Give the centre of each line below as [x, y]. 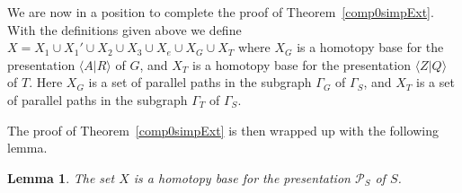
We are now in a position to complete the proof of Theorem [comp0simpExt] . [221, 12]
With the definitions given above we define [124, 29]
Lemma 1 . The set [61, 177]
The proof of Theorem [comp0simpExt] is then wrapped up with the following [223, 130]
